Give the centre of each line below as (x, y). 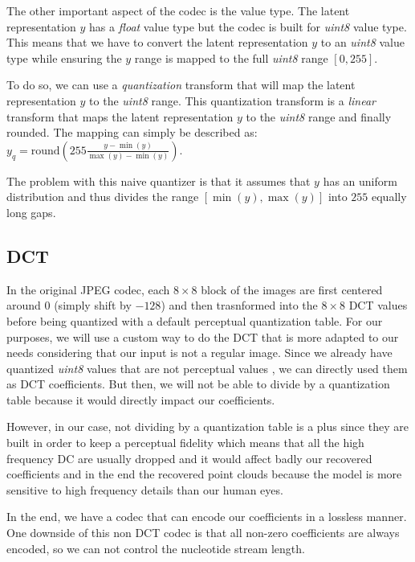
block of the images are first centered (292, 289)
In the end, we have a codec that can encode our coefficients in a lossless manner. (207, 517)
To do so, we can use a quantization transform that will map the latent (181, 85)
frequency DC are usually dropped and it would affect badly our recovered (189, 458)
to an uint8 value (363, 42)
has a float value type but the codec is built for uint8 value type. (248, 26)
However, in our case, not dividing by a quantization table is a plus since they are (207, 427)
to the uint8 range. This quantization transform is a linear (232, 100)
